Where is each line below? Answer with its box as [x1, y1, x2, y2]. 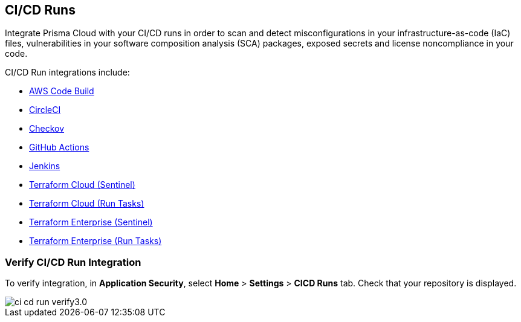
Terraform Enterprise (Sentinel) [29, 217, 153, 228]
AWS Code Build [29, 86, 94, 97]
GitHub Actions [29, 142, 89, 153]
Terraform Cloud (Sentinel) [29, 179, 135, 190]
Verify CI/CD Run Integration [5, 256, 141, 268]
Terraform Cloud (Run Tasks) [29, 198, 144, 209]
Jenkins [29, 161, 60, 172]
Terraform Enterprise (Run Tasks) [29, 236, 162, 246]
